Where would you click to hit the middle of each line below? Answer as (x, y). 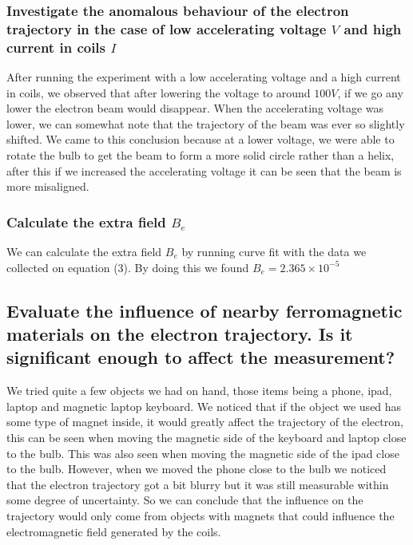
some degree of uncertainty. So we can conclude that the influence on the (185, 500)
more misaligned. (48, 186)
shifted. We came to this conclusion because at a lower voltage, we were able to (201, 139)
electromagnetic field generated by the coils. (114, 531)
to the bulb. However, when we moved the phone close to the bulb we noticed (197, 469)
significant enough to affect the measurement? (201, 357)
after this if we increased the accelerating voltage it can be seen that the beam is (204, 170)
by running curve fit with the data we (274, 252)
